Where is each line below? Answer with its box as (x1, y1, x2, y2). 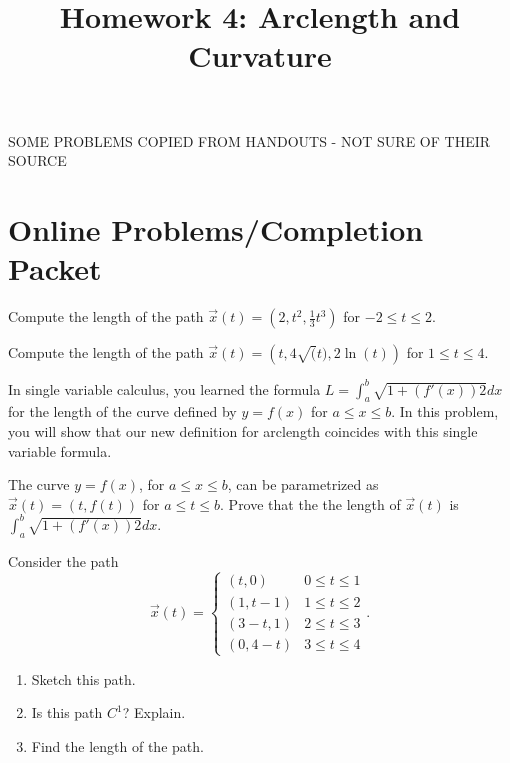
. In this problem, (391, 401, 499, 422)
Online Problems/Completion (8, 208, 424, 249)
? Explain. (122, 702, 186, 723)
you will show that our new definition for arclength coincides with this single (8, 420, 478, 441)
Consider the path (8, 550, 119, 571)
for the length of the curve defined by (8, 401, 237, 422)
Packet (8, 248, 102, 289)
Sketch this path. (31, 668, 136, 689)
